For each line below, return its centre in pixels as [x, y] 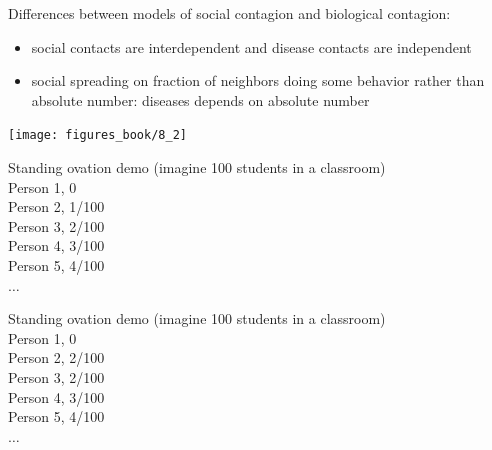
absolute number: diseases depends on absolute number [200, 99]
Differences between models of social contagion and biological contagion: [229, 13]
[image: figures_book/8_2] [97, 135]
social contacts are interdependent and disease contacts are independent [251, 46]
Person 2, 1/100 [56, 206]
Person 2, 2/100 [56, 357]
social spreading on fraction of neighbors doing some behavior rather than [258, 80]
